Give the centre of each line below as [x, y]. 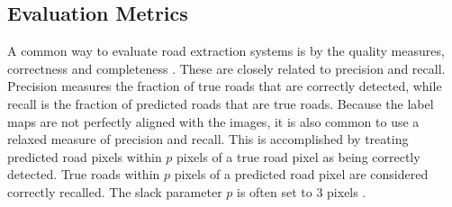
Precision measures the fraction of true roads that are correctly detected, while [225, 86]
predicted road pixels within [85, 156]
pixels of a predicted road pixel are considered [301, 174]
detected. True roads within [84, 174]
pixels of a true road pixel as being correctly [298, 156]
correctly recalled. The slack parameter [115, 191]
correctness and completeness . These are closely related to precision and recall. [226, 68]
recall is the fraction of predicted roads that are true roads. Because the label [221, 103]
